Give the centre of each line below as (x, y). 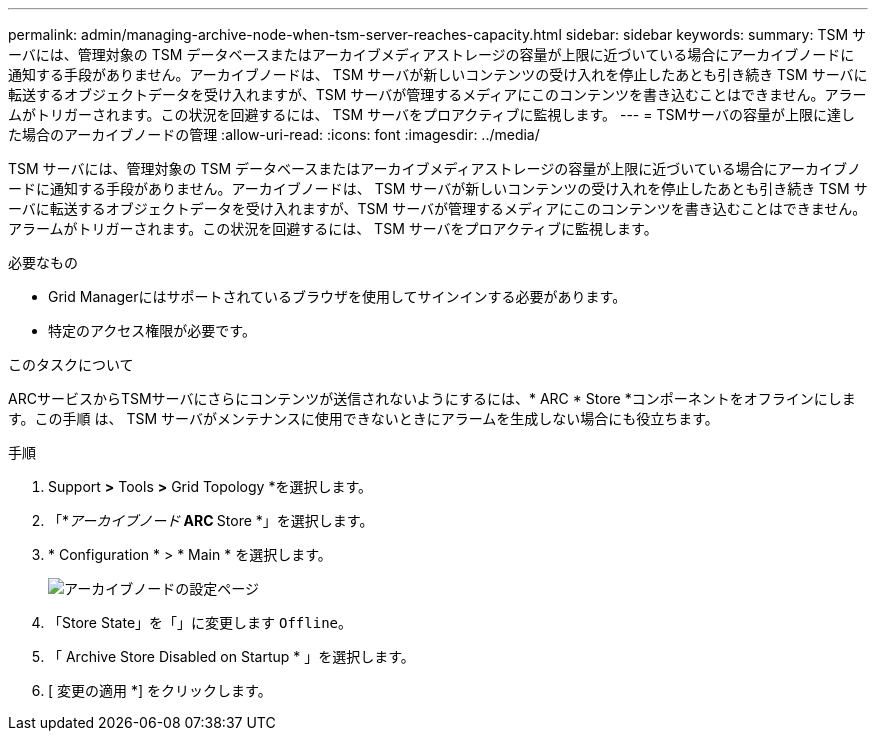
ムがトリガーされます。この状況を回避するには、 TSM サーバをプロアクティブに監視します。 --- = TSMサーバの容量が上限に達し (431, 114)
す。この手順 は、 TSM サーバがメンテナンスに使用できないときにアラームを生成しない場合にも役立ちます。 (363, 418)
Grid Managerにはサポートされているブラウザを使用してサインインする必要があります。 (337, 296)
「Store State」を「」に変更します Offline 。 (200, 622)
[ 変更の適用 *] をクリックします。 (160, 690)
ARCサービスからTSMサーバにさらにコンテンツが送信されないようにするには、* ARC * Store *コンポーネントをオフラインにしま (432, 398)
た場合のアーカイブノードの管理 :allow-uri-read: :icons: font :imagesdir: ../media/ (274, 134)
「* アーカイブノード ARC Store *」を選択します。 (211, 520)
